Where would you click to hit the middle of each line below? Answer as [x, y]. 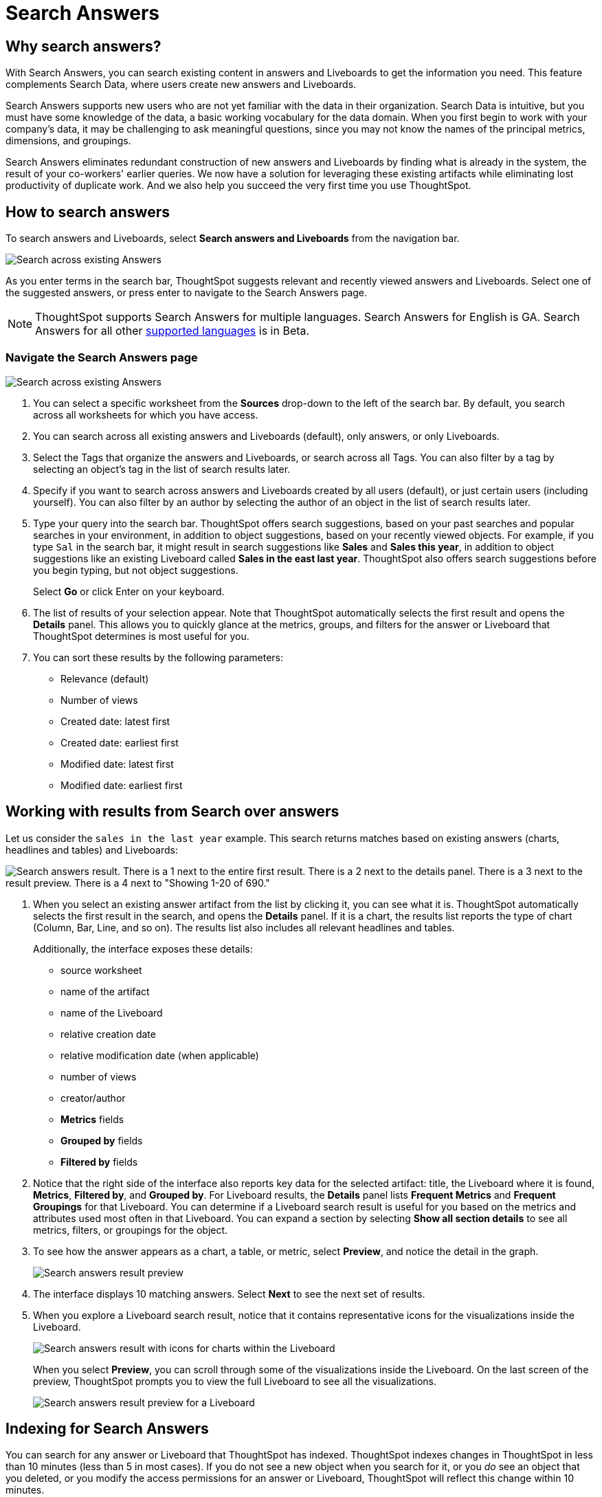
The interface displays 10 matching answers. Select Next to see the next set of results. [229, 1294]
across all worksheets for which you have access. [146, 414]
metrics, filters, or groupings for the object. [131, 1230]
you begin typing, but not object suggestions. [136, 570]
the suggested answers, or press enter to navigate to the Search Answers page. [187, 293]
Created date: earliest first [120, 742]
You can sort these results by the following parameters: [158, 657]
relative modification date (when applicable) [160, 1055]
